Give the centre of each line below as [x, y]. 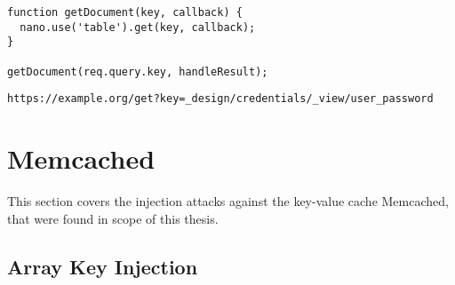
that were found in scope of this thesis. [113, 218]
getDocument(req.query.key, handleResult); [138, 71]
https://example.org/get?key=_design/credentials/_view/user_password [220, 99]
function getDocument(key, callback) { [125, 12]
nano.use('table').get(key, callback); [138, 27]
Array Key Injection [103, 266]
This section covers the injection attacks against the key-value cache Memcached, [228, 201]
